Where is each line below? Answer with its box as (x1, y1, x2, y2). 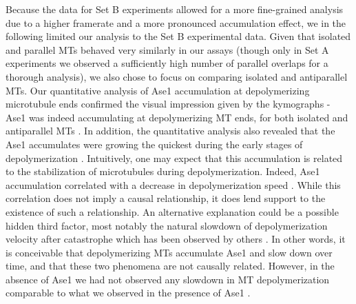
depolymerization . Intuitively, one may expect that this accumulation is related (6, 150, 343, 165)
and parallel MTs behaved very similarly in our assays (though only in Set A (6, 42, 329, 57)
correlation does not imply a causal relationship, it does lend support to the (6, 191, 326, 205)
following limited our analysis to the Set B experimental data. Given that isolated (6, 29, 351, 43)
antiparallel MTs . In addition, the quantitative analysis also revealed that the (6, 123, 335, 138)
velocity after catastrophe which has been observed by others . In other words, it (6, 232, 346, 246)
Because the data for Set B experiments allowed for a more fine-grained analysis (6, 2, 344, 16)
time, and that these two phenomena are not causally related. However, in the (6, 259, 335, 273)
